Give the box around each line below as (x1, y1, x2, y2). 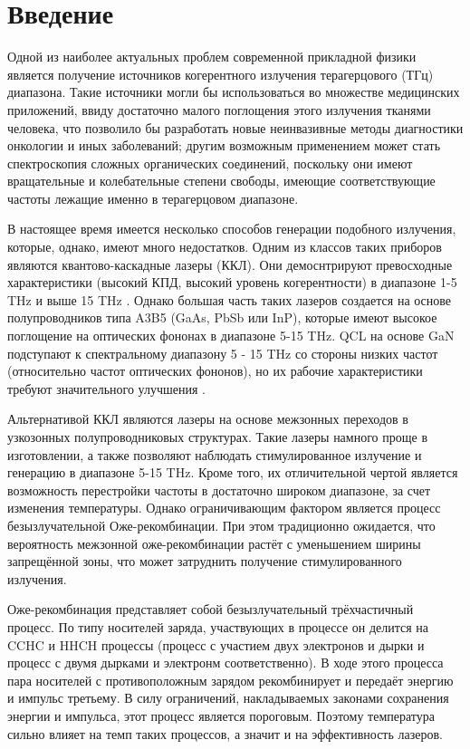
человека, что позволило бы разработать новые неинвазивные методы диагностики (7, 118, 464, 137)
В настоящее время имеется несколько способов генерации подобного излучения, (7, 219, 456, 238)
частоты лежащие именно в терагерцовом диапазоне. (7, 188, 299, 207)
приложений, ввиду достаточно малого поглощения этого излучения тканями (7, 100, 431, 119)
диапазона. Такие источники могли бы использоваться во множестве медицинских (7, 82, 460, 101)
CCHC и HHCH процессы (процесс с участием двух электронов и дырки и (7, 635, 425, 654)
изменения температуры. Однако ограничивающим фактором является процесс (7, 498, 441, 517)
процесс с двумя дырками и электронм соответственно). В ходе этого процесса (7, 653, 444, 672)
